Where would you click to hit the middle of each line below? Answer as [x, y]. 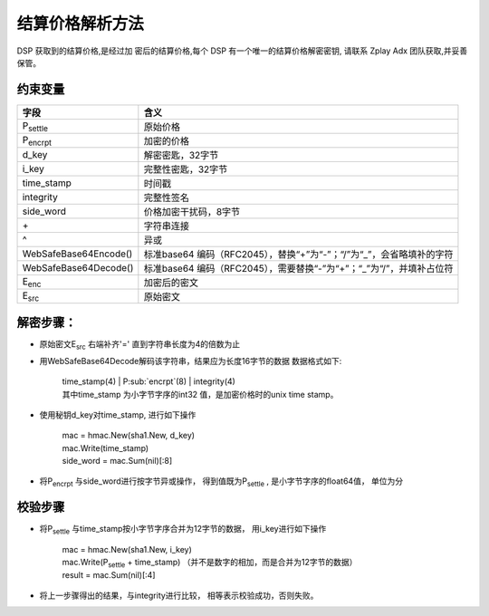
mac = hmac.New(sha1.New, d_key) [128, 436]
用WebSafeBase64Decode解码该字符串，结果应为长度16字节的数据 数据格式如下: [191, 361]
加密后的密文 [171, 283]
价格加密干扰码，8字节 [192, 211]
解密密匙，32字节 [181, 155]
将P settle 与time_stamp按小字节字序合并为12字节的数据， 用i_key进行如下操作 [183, 530]
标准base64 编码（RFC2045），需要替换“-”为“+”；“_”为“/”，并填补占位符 [298, 268]
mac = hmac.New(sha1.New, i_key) [127, 549]
